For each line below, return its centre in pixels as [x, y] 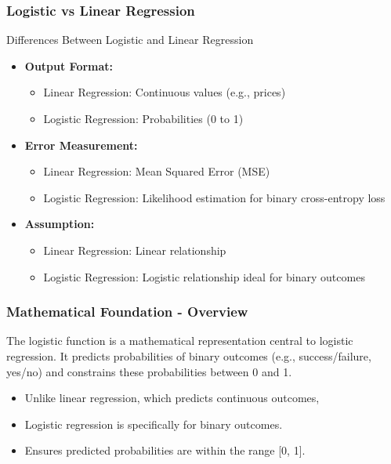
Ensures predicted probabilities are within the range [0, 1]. [165, 450]
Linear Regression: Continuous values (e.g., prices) [165, 92]
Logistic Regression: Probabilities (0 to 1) [143, 118]
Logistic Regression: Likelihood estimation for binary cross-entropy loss [214, 197]
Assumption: [60, 224]
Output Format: [69, 65]
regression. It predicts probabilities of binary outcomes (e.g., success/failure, [189, 355]
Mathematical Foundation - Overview [127, 312]
